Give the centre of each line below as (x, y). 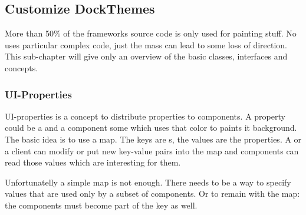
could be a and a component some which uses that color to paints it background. (151, 128)
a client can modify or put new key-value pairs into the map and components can (152, 150)
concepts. (22, 67)
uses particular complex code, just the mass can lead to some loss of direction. (146, 44)
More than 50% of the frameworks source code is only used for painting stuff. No (151, 33)
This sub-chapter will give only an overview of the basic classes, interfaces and (146, 56)
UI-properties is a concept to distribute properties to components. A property (145, 116)
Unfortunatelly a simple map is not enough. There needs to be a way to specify (148, 182)
